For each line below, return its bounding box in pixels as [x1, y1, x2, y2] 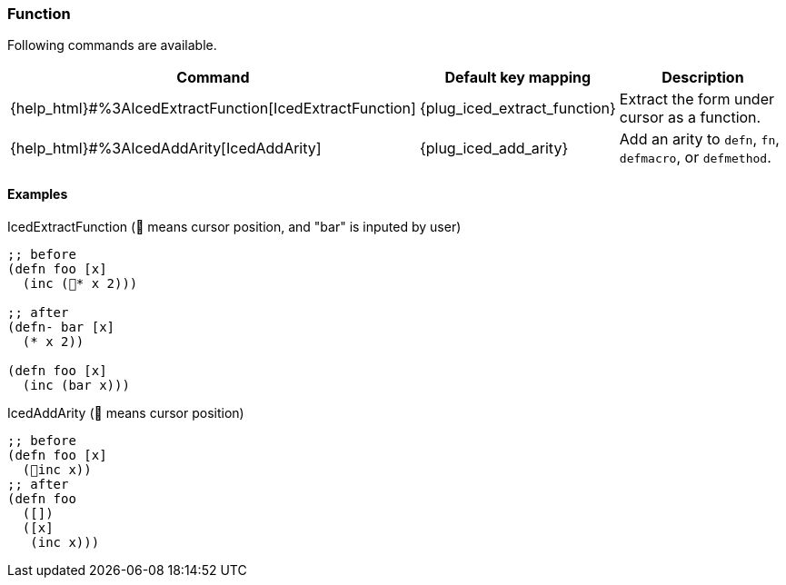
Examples [7, 185, 68, 202]
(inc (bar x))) [22, 377, 130, 392]
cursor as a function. [619, 108, 761, 127]
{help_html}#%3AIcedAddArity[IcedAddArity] [10, 139, 322, 158]
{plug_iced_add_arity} [419, 139, 569, 158]
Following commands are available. [7, 37, 217, 54]
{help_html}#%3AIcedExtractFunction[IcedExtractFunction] [10, 99, 416, 118]
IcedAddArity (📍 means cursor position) [7, 404, 244, 421]
